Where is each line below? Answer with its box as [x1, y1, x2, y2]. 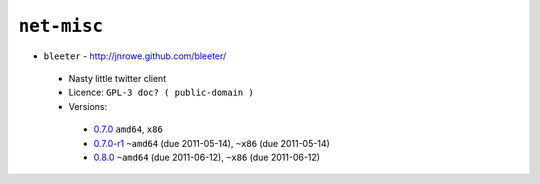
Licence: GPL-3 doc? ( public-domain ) [68, 86, 254, 99]
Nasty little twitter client [68, 72, 167, 84]
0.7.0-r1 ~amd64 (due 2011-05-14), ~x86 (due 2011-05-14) [93, 137, 330, 149]
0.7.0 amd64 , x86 [93, 123, 164, 135]
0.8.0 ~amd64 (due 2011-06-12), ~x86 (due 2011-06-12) [93, 151, 320, 163]
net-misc [18, 15, 104, 37]
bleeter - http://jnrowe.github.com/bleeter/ [43, 50, 227, 62]
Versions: [68, 100, 108, 112]
